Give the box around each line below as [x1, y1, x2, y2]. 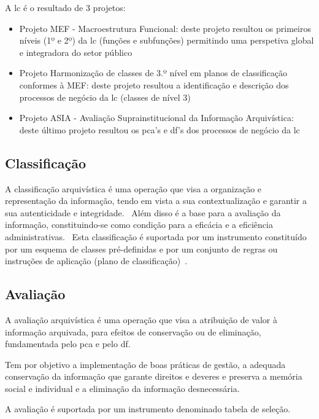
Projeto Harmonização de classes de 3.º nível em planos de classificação [19, 66, 288, 79]
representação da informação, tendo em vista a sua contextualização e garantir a [5, 194, 307, 207]
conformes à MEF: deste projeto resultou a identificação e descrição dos [19, 78, 289, 91]
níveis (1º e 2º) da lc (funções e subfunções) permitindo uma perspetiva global [19, 34, 314, 47]
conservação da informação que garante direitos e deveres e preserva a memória [5, 370, 302, 383]
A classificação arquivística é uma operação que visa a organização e [5, 182, 262, 195]
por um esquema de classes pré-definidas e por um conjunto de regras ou [5, 242, 278, 255]
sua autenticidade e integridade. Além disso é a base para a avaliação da [5, 206, 281, 219]
